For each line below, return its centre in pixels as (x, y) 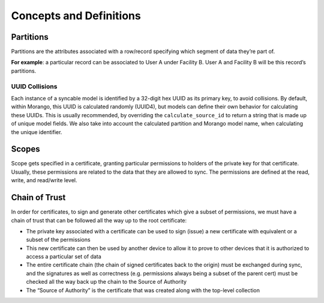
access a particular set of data (64, 257)
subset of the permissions (58, 240)
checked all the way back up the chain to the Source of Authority (106, 282)
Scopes (25, 149)
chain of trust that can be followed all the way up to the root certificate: (99, 220)
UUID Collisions (34, 86)
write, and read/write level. (44, 180)
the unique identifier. (37, 132)
